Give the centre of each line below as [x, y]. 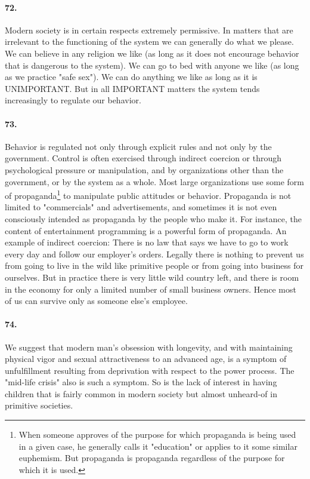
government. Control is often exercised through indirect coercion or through [143, 158]
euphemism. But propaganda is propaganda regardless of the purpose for [152, 458]
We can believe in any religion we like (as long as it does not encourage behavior [152, 53]
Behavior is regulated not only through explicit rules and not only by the [138, 146]
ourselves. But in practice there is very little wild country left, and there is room [152, 277]
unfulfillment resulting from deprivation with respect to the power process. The [150, 370]
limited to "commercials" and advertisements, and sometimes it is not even [141, 207]
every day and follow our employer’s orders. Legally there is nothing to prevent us [154, 254]
